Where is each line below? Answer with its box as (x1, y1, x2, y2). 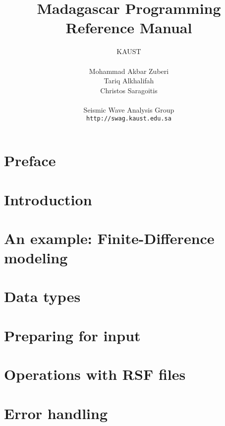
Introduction (4, 189, 92, 209)
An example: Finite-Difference (4, 228, 215, 248)
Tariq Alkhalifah (104, 75, 154, 86)
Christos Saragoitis (100, 85, 158, 95)
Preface (4, 150, 56, 171)
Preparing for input (4, 325, 141, 345)
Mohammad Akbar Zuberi (89, 65, 169, 76)
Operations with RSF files (4, 364, 186, 384)
